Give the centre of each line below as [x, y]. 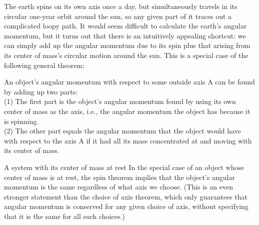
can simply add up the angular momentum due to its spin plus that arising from [127, 45]
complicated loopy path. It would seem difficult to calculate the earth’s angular [125, 26]
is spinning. [21, 121]
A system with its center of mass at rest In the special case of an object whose [124, 167]
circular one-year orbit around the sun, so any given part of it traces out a [118, 16]
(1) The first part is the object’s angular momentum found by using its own [120, 101]
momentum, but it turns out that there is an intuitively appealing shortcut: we [125, 35]
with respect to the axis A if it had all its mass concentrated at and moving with [128, 140]
